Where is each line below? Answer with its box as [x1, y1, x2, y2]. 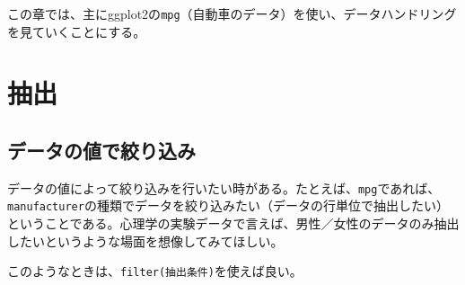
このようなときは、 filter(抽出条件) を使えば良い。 [7, 262, 303, 281]
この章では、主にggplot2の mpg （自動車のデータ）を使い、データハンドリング [7, 4, 457, 22]
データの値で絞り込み [7, 137, 196, 165]
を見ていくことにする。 [7, 22, 146, 40]
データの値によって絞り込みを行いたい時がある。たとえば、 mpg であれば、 [7, 178, 441, 197]
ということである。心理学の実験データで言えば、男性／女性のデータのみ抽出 [7, 214, 460, 233]
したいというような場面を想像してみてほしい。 [7, 231, 284, 250]
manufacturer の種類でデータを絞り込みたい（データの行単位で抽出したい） [7, 196, 449, 215]
